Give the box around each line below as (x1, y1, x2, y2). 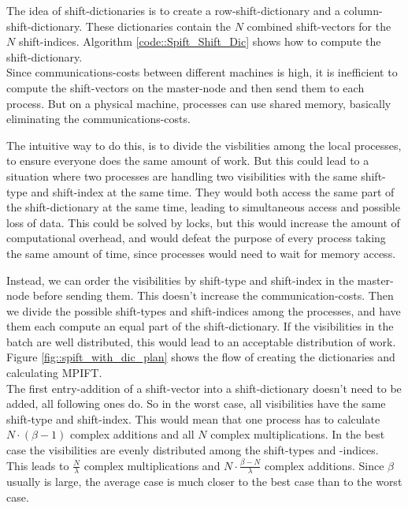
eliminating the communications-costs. (6, 110, 191, 127)
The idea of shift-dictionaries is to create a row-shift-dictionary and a (6, 2, 340, 18)
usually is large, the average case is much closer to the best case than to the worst (6, 473, 402, 490)
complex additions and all (70, 426, 195, 443)
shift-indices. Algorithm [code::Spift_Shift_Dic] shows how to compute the (18, 33, 381, 50)
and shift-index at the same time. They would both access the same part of (31, 183, 395, 200)
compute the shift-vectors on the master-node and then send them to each (6, 79, 365, 95)
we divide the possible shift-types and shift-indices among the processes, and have (6, 302, 401, 319)
